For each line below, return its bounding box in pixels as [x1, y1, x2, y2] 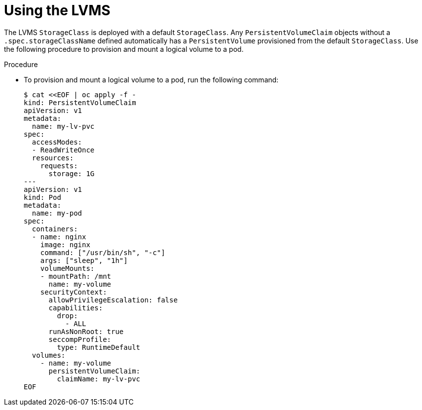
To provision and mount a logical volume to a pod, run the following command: [24, 75, 279, 84]
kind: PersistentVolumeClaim [24, 98, 136, 107]
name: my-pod [32, 209, 82, 217]
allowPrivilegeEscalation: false [48, 296, 178, 304]
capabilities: [48, 303, 103, 312]
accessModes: [32, 138, 82, 146]
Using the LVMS [4, 2, 111, 19]
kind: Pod [24, 193, 61, 201]
